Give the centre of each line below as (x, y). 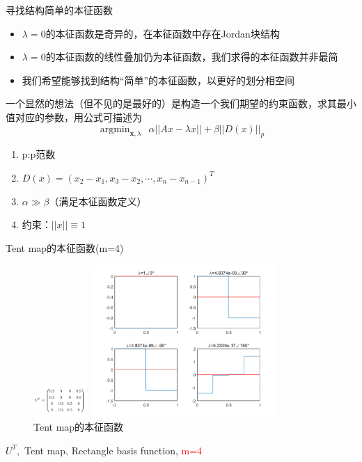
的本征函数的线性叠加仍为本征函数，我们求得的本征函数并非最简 (192, 57)
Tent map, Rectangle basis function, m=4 (113, 450)
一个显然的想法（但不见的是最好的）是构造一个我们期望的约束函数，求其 (171, 103)
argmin (115, 129)
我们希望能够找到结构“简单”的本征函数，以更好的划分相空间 (158, 80)
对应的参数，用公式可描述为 (78, 117)
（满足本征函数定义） (98, 201)
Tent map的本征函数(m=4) (65, 247)
